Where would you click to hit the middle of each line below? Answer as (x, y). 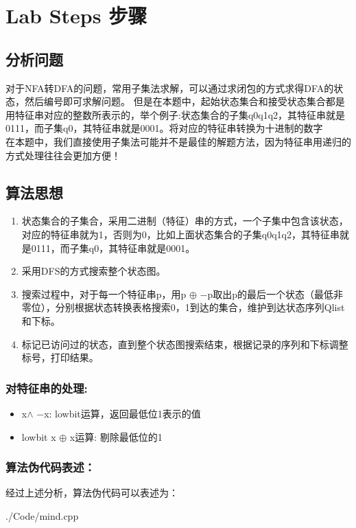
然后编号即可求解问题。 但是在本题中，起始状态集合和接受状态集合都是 (185, 101)
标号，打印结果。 (60, 357)
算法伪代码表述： (50, 467)
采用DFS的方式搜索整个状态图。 (94, 271)
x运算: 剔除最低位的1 (116, 436)
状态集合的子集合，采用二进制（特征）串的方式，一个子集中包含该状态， (185, 221)
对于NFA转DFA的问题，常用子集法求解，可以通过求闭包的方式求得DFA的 (170, 88)
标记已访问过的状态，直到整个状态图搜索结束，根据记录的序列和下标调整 (185, 344)
